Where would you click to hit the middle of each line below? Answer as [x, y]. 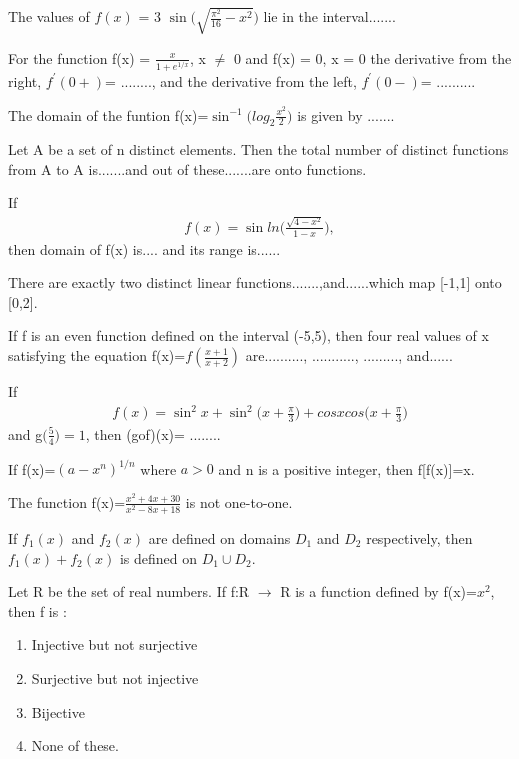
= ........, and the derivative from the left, [231, 80]
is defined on [158, 557]
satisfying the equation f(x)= [97, 355]
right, [25, 80]
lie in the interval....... [329, 16]
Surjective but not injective [115, 678]
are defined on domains [219, 538]
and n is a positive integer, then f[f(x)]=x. [346, 468]
